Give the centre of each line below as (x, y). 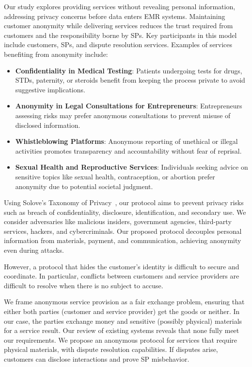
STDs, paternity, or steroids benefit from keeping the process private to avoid (130, 80)
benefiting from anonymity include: (56, 54)
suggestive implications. (50, 89)
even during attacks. (34, 250)
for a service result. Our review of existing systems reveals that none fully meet (122, 330)
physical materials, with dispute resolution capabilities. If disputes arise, (111, 349)
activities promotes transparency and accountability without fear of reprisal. (128, 150)
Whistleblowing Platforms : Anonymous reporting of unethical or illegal (126, 141)
